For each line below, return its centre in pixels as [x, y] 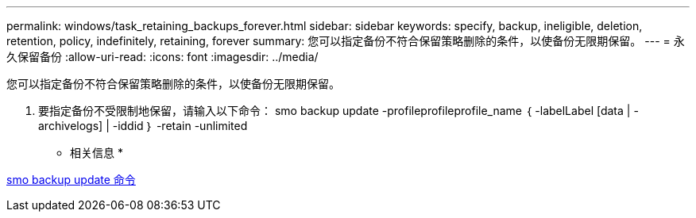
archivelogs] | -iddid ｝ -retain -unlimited [143, 126]
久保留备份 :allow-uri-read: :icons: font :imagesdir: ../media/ [162, 57]
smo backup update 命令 [71, 180]
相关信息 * [97, 153]
